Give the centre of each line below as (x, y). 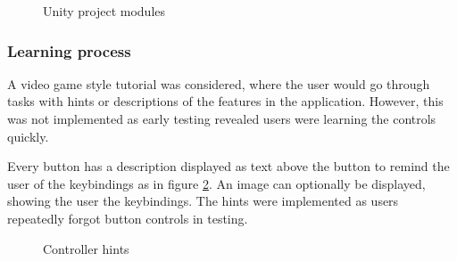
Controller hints (86, 248)
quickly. (28, 136)
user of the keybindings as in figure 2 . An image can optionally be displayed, (216, 183)
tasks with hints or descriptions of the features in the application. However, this (225, 101)
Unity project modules (104, 11)
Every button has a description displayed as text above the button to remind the (228, 166)
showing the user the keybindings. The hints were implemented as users (203, 201)
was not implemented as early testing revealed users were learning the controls (222, 118)
